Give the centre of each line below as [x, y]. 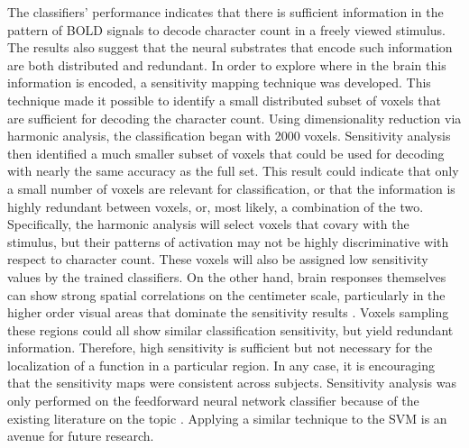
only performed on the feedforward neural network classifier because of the [213, 401]
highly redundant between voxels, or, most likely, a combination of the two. [216, 206]
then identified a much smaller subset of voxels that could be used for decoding [226, 153]
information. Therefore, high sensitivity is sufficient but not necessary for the [220, 347]
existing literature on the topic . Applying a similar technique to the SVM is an [227, 418]
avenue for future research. [81, 436]
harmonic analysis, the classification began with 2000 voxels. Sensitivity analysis [229, 136]
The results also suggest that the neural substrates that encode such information [230, 47]
